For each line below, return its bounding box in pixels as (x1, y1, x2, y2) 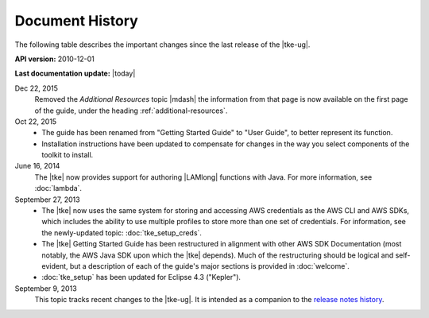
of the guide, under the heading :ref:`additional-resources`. (34, 106, 228, 115)
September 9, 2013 (14, 283, 77, 293)
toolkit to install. (41, 150, 94, 160)
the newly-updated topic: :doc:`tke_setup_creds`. (41, 227, 203, 238)
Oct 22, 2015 (14, 116, 57, 126)
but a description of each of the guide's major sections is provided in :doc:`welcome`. (69, 261, 350, 270)
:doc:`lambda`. (34, 184, 83, 193)
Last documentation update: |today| (14, 68, 136, 79)
